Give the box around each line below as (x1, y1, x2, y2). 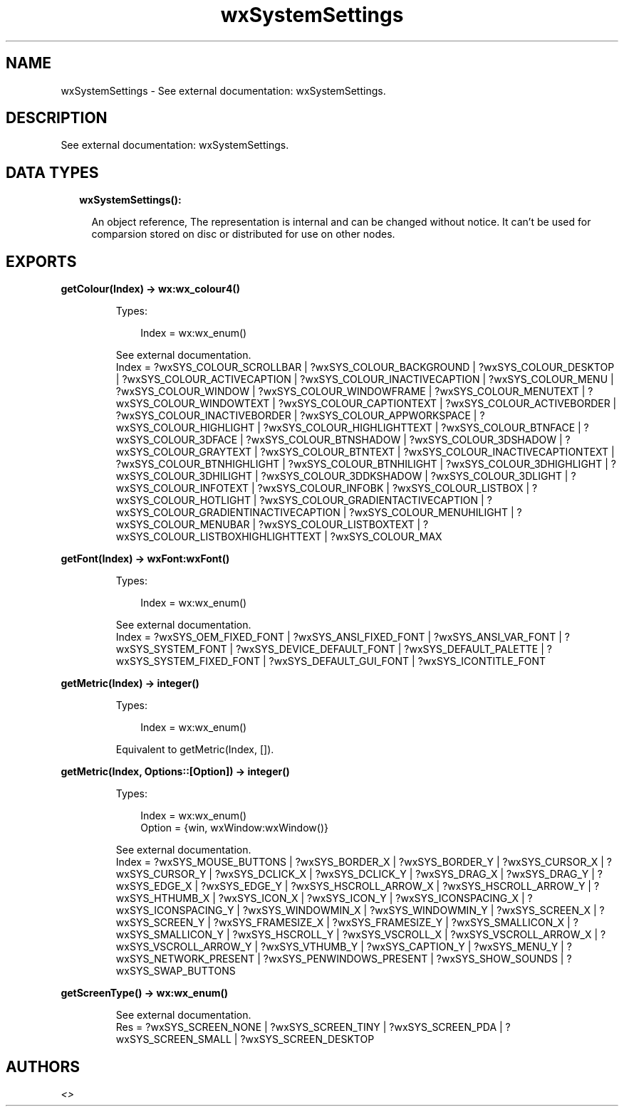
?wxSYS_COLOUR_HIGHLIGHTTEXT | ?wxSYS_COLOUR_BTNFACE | (263, 421, 581, 434)
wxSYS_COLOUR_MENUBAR (115, 518, 250, 531)
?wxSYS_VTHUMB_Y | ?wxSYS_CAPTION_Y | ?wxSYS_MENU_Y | (261, 940, 564, 953)
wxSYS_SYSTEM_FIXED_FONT (115, 655, 261, 668)
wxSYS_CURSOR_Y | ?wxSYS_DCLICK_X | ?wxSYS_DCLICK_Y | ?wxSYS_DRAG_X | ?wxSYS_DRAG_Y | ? (115, 868, 603, 881)
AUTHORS (6, 1057, 80, 1076)
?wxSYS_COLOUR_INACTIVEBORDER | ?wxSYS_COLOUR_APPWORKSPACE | (115, 409, 477, 422)
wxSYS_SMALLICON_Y (115, 928, 224, 941)
